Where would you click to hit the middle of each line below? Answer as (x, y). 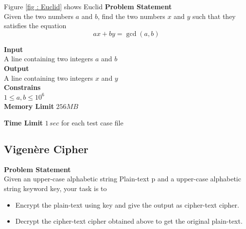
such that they (214, 16)
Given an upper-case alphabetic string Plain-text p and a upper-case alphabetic (123, 179)
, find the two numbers (131, 16)
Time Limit (24, 122)
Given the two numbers (39, 16)
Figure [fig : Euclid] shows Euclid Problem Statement (88, 6)
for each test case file (92, 122)
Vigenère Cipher (46, 149)
